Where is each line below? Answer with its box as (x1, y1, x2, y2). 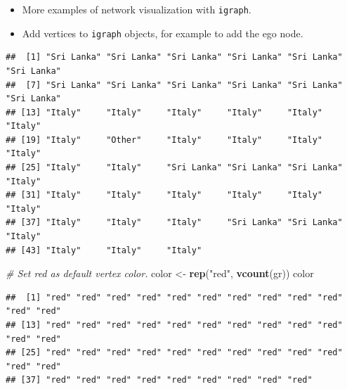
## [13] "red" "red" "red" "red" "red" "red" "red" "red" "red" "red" (6, 320, 343, 330)
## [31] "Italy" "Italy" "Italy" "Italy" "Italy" (6, 190, 323, 200)
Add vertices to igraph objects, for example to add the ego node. (22, 25, 303, 40)
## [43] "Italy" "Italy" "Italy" (6, 245, 202, 255)
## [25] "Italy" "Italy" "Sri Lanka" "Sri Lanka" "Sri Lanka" (6, 162, 343, 173)
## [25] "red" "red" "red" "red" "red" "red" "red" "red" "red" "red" (6, 347, 343, 358)
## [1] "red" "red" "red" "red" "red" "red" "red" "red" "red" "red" (6, 292, 343, 302)
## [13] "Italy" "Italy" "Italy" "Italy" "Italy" (6, 107, 323, 117)
